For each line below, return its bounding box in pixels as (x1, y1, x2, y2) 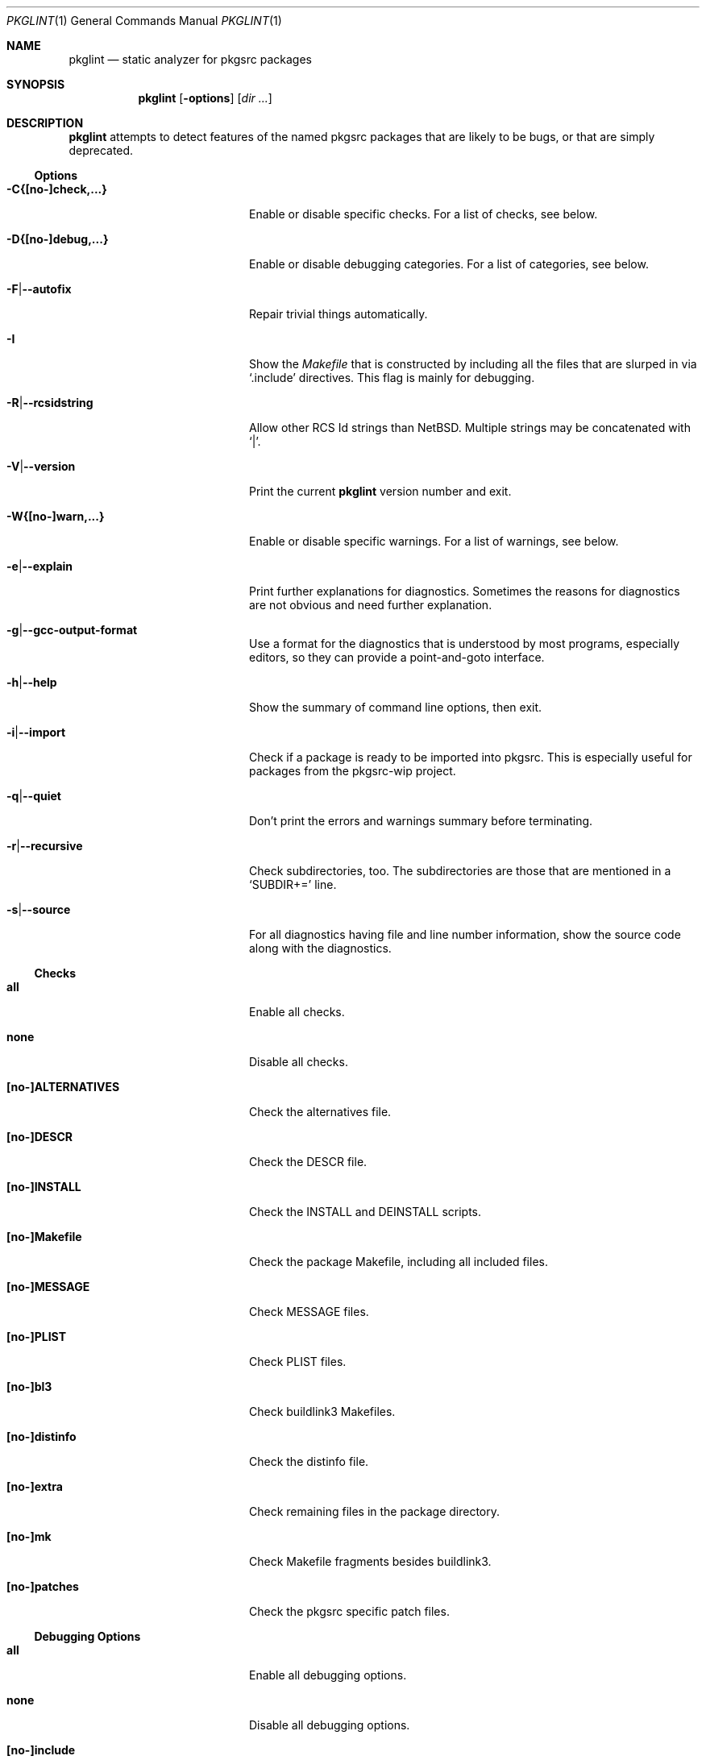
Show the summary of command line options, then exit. (249, 700, 542, 714)
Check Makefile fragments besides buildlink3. (249, 1555, 492, 1568)
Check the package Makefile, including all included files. (249, 1255, 548, 1268)
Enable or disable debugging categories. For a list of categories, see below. (249, 257, 649, 271)
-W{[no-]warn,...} (6, 509, 105, 523)
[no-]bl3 (6, 1380, 52, 1393)
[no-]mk (6, 1530, 52, 1543)
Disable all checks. (249, 1055, 348, 1069)
